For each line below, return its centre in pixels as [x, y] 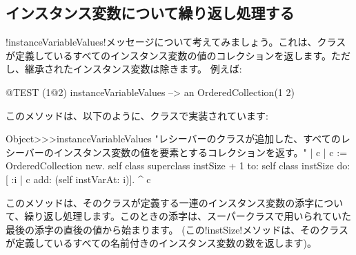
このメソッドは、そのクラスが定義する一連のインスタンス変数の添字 [160, 202]
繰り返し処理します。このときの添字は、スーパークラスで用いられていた [188, 216]
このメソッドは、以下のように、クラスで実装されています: [137, 115]
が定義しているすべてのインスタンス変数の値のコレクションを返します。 [169, 55]
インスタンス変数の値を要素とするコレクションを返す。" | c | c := [200, 152]
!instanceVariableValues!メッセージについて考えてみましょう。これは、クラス [176, 42]
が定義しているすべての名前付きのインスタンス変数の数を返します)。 [161, 243]
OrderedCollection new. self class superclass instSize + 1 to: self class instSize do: [178, 166]
